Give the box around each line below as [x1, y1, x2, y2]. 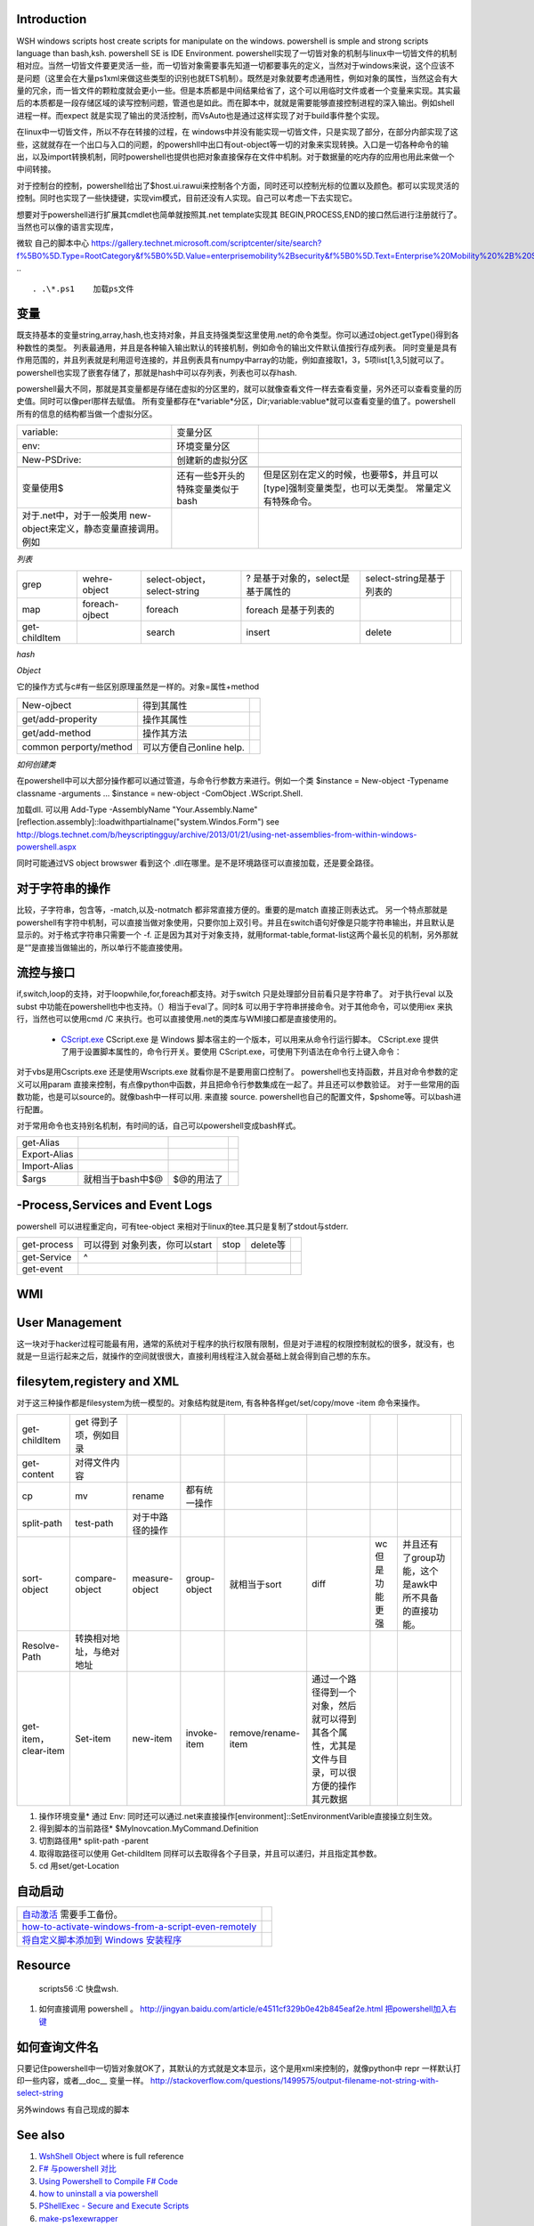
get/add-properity [21, 712, 98, 725]
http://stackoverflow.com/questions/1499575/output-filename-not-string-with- [150, 2076, 440, 2086]
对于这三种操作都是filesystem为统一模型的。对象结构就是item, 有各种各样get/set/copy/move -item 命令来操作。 [16, 1398, 425, 1409]
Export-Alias [21, 1149, 74, 1161]
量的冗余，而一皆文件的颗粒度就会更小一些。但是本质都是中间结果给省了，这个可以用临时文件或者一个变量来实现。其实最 [16, 85, 461, 96]
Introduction [16, 12, 87, 27]
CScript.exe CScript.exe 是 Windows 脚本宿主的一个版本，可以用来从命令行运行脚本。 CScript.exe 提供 [61, 1034, 440, 1044]
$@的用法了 [173, 1174, 223, 1186]
